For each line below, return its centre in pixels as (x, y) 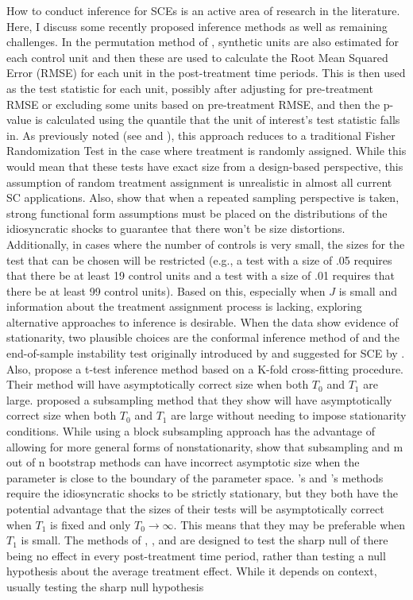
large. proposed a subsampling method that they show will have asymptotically (199, 399)
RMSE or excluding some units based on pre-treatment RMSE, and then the (193, 104)
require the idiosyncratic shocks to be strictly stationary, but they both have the (202, 493)
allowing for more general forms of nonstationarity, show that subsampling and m (205, 446)
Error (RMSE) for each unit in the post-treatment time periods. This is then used (206, 73)
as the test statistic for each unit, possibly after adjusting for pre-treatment (190, 88)
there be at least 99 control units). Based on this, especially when (166, 290)
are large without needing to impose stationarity (289, 415)
